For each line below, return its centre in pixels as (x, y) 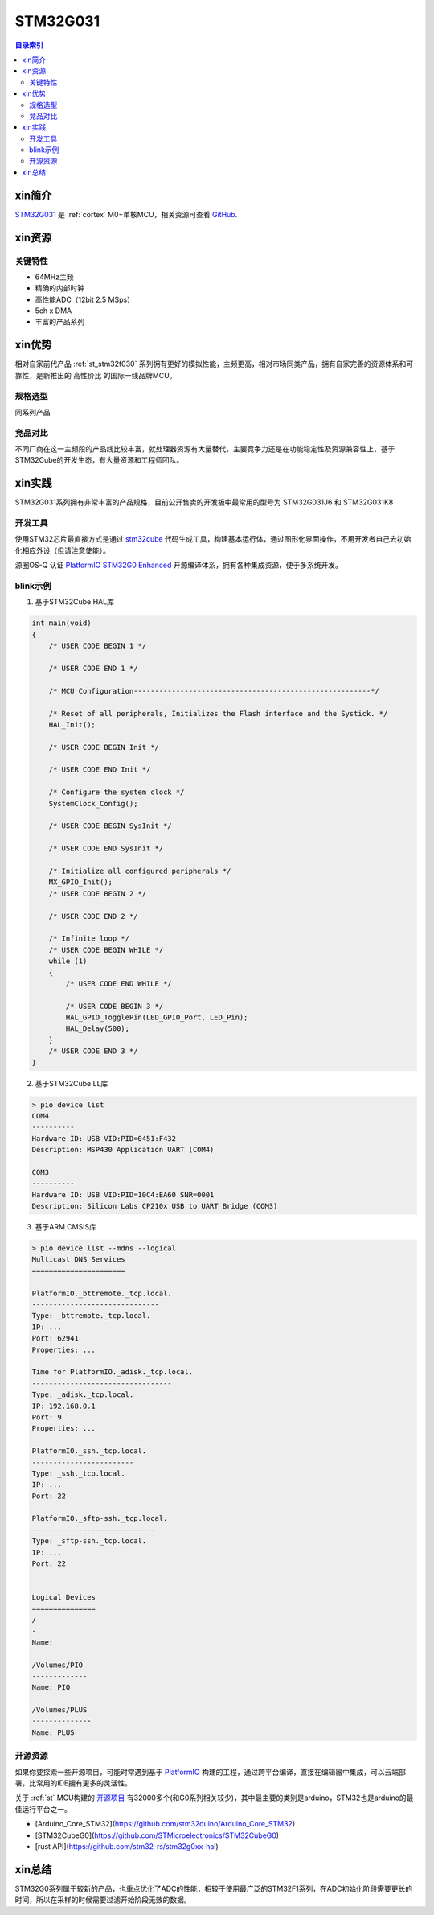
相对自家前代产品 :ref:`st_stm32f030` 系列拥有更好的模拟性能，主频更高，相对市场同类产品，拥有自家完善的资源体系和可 (214, 364)
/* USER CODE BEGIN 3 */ (115, 1006)
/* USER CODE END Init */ (100, 770)
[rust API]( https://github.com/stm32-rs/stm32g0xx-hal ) (127, 1846)
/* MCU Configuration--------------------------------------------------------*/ (214, 691)
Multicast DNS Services (79, 1260)
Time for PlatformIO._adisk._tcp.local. (112, 1372)
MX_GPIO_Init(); (80, 882)
